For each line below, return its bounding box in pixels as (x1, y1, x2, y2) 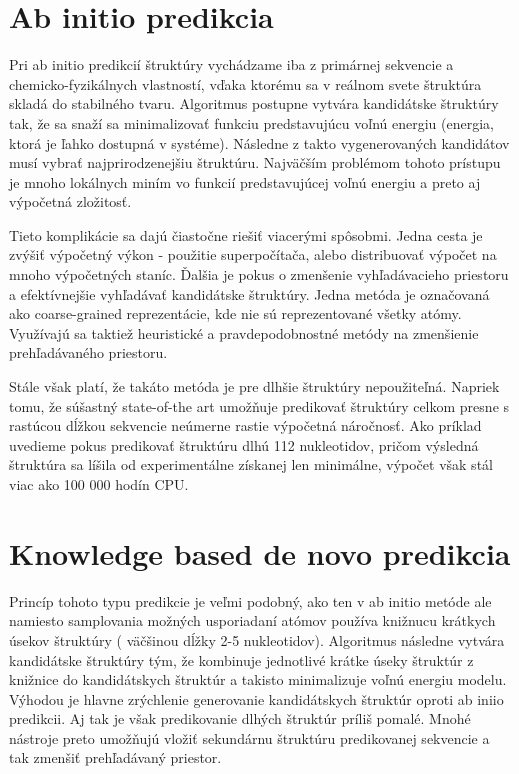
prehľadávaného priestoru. (9, 342, 168, 363)
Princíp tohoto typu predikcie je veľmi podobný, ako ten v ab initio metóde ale (9, 590, 492, 611)
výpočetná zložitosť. (9, 191, 132, 212)
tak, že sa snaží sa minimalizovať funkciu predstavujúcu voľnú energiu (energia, (9, 112, 494, 133)
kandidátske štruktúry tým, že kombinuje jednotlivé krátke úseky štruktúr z (9, 649, 474, 670)
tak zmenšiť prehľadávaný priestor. (9, 747, 222, 768)
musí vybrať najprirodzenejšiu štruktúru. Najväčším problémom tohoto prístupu (9, 152, 501, 173)
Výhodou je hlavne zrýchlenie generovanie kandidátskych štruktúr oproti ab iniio (9, 688, 504, 709)
